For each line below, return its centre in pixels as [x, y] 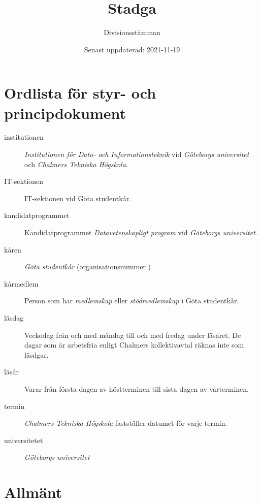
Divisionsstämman [132, 32]
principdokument [65, 113]
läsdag [14, 317]
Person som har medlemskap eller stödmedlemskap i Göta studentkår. [132, 301]
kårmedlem [21, 283]
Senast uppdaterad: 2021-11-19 [132, 49]
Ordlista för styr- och [80, 93]
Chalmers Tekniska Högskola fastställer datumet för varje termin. [126, 423]
